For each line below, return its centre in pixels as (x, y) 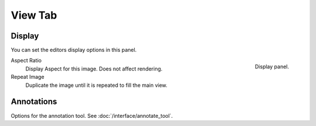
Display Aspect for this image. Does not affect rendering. (94, 69)
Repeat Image (28, 77)
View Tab (34, 15)
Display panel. (272, 66)
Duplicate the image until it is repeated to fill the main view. (97, 85)
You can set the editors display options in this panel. (74, 50)
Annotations (34, 102)
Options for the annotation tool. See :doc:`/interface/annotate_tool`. (92, 116)
